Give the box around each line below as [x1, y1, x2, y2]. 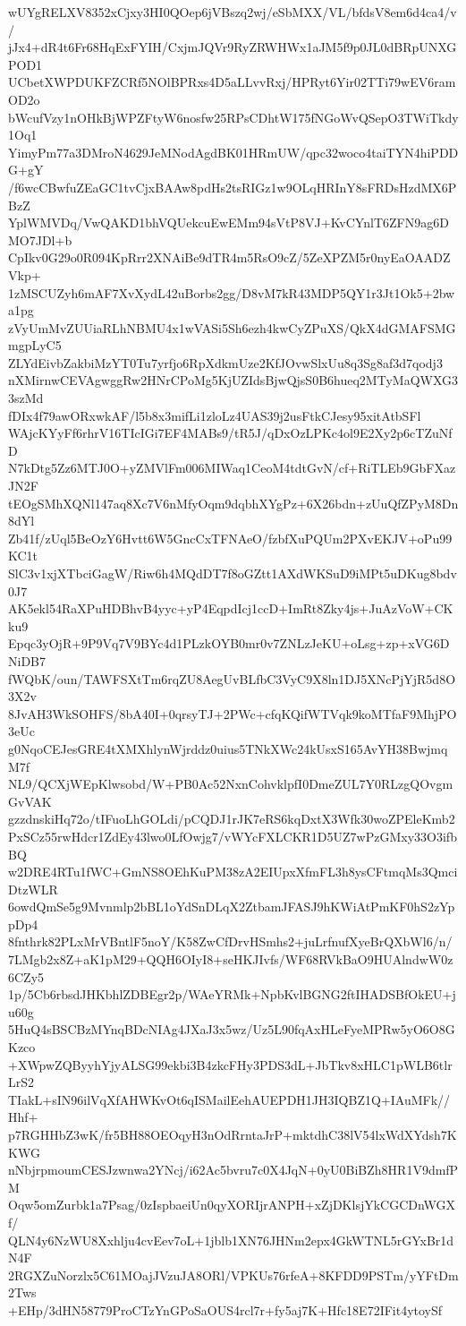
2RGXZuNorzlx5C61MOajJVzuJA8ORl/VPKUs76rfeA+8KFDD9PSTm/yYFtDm [8, 1265, 459, 1284]
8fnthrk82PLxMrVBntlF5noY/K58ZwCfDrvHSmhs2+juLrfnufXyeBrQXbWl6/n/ [8, 932, 453, 951]
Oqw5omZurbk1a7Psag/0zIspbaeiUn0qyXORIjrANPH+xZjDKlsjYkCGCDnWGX [8, 1195, 456, 1214]
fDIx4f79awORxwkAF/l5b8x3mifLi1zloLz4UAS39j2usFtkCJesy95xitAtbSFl [8, 406, 421, 424]
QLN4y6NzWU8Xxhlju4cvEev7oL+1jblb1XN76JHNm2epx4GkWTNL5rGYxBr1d [8, 1230, 454, 1249]
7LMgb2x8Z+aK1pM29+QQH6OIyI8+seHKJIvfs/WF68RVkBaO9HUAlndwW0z [8, 950, 453, 969]
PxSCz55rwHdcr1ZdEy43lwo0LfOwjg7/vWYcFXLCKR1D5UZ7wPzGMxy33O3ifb [8, 826, 457, 845]
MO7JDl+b [8, 230, 72, 249]
